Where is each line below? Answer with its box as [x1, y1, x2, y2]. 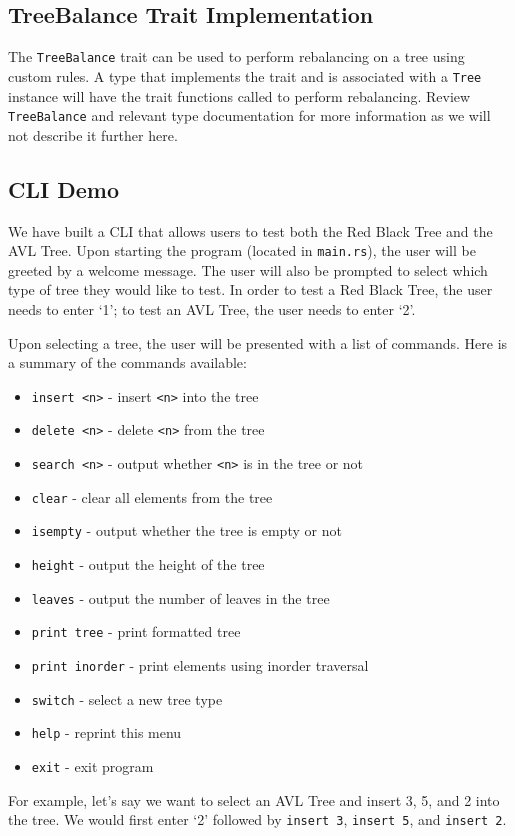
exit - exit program [31, 756, 154, 776]
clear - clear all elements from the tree [31, 486, 273, 507]
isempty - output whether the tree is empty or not [31, 520, 342, 541]
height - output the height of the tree [31, 554, 265, 575]
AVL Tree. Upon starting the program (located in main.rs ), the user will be [8, 240, 476, 261]
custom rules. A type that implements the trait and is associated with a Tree [8, 65, 482, 86]
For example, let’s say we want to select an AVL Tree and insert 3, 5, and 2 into [8, 789, 500, 810]
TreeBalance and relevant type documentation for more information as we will [8, 105, 491, 126]
